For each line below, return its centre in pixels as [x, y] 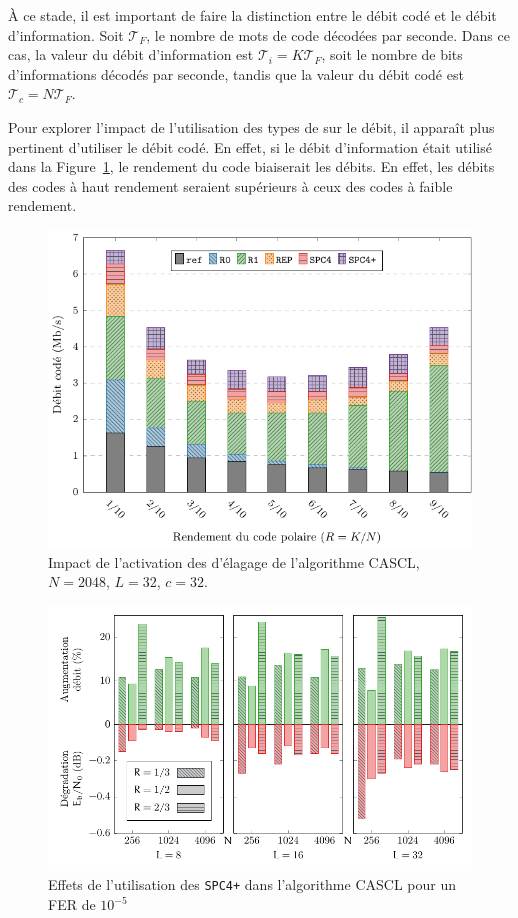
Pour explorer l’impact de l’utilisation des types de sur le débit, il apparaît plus [251, 126]
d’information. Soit [66, 34]
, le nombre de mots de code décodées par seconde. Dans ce [328, 34]
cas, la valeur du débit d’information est [131, 54]
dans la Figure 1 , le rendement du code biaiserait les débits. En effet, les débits [251, 166]
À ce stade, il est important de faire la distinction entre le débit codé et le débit [252, 15]
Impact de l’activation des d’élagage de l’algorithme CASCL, [234, 561]
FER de [72, 904]
